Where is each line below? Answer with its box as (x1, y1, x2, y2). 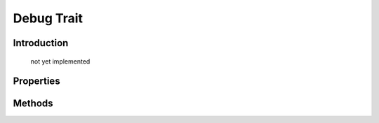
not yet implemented (30, 57, 91, 66)
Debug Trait (13, 10, 84, 26)
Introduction (13, 37, 69, 49)
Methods (13, 98, 53, 110)
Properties (13, 75, 60, 87)
